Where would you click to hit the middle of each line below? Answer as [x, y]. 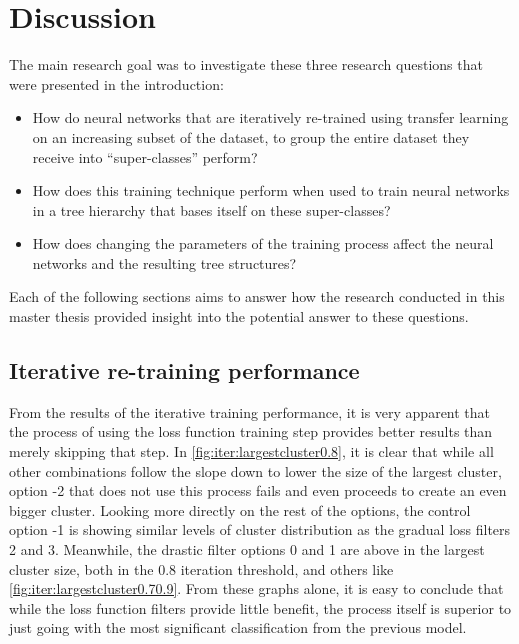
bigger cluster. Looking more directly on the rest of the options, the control [240, 509]
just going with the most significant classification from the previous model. [238, 627]
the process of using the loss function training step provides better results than [251, 431]
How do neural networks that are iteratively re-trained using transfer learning [270, 117]
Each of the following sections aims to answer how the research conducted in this [257, 296]
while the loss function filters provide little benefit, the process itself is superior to [260, 607]
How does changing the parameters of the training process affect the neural [263, 243]
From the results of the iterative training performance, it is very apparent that [250, 411]
